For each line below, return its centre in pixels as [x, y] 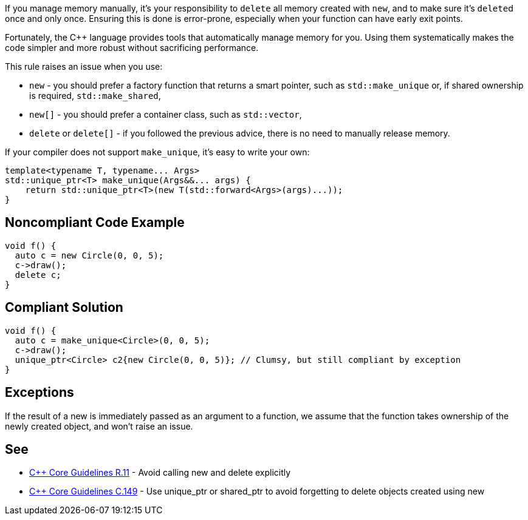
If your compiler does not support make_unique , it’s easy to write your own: [157, 152]
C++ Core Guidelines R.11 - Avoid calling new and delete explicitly [160, 473]
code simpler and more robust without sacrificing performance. [132, 48]
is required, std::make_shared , [95, 96]
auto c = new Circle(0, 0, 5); [89, 255]
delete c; [38, 275]
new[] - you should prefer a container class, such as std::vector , [166, 114]
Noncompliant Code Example [95, 223]
